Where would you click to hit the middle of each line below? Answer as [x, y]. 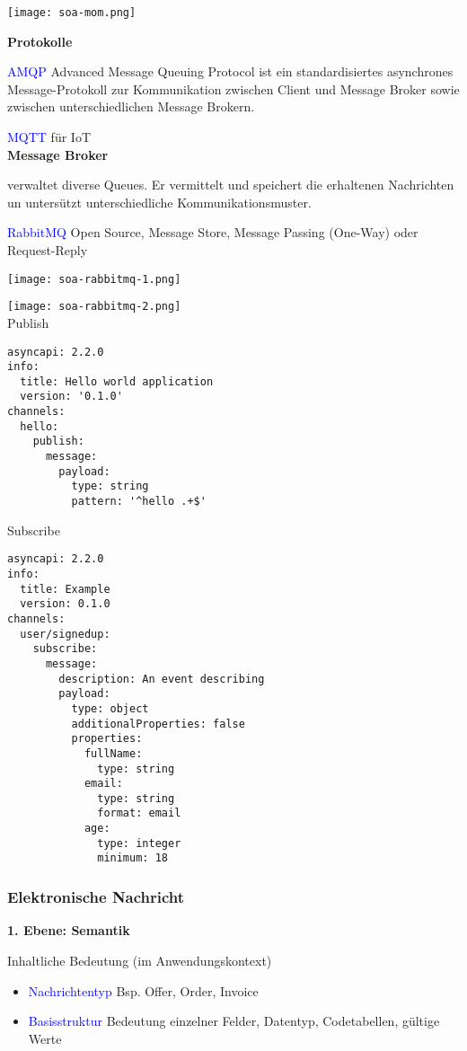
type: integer [139, 843]
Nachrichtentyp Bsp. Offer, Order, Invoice [143, 990]
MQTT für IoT [49, 137]
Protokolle [40, 41]
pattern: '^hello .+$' [139, 502]
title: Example [65, 589]
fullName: [113, 753]
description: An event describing [162, 679]
